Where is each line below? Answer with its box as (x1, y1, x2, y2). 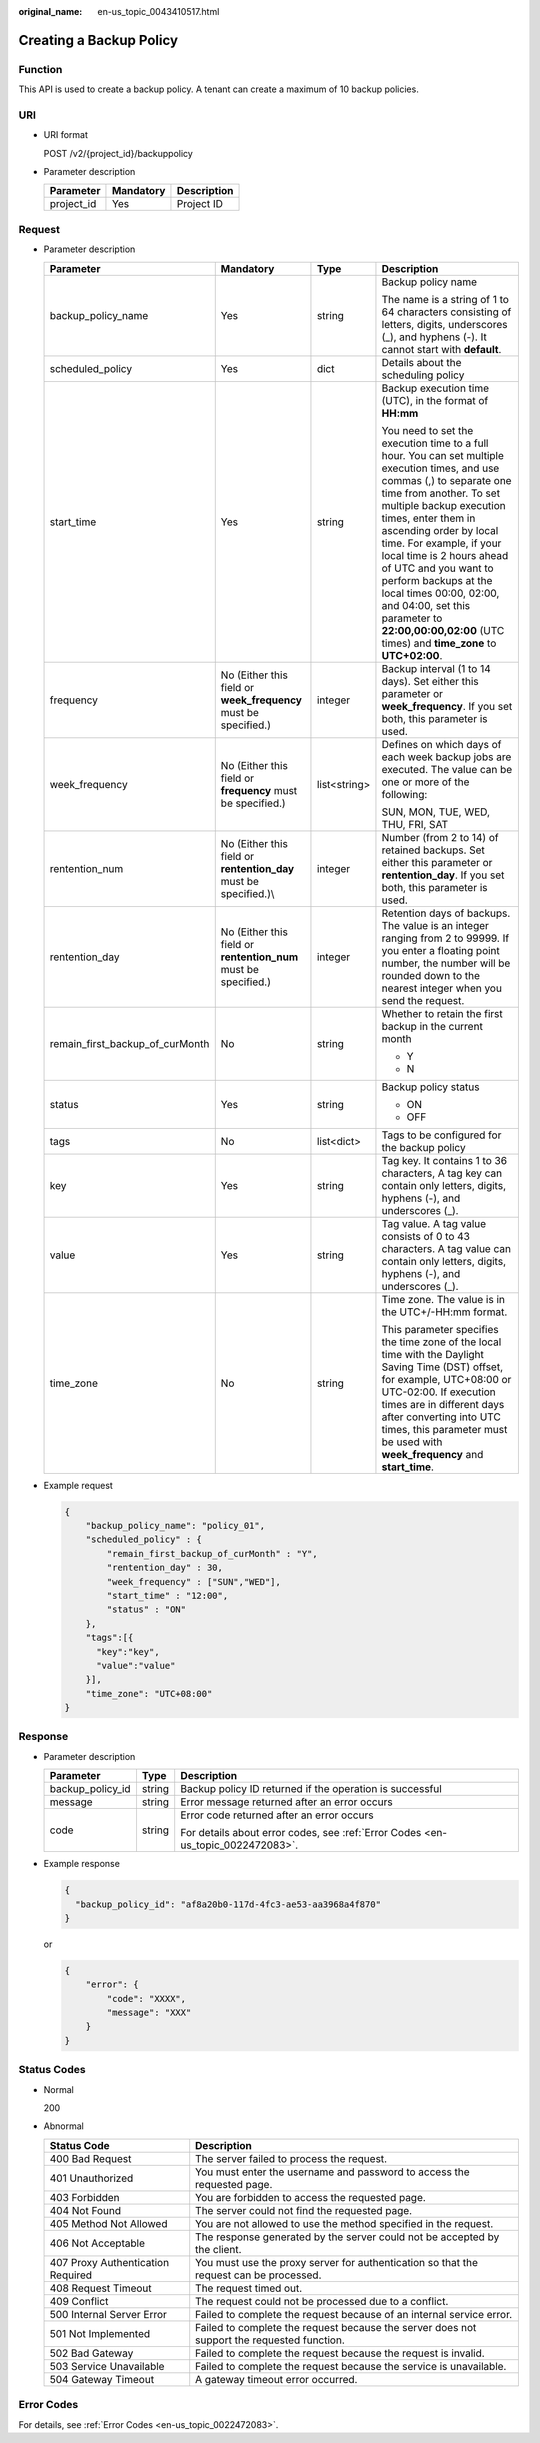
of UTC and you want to (381, 561, 494, 575)
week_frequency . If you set (381, 699, 513, 713)
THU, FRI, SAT (381, 817, 449, 831)
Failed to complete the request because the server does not (195, 2320, 477, 2334)
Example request (43, 1479, 114, 1491)
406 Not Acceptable (49, 2236, 145, 2250)
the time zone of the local (381, 1335, 502, 1349)
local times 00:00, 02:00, (381, 586, 500, 600)
